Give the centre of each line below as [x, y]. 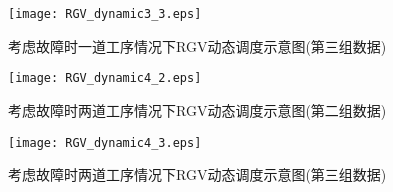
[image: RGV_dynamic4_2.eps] [105, 78]
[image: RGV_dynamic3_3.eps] [105, 14]
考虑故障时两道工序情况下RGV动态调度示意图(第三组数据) [197, 174]
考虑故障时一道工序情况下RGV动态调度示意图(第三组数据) [197, 45]
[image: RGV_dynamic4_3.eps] [105, 142]
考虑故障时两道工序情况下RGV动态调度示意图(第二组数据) [197, 109]
